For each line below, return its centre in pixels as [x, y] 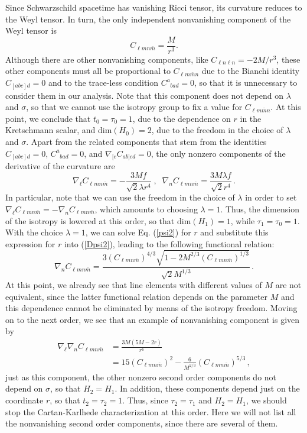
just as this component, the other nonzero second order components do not [141, 377]
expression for [30, 243]
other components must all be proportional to [88, 71]
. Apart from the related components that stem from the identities [146, 141]
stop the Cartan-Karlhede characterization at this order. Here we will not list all [151, 411]
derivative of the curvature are [60, 166]
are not [288, 285]
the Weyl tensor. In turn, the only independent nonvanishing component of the [148, 19]
